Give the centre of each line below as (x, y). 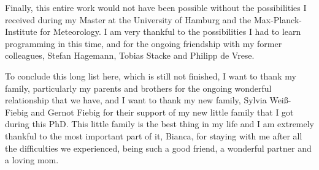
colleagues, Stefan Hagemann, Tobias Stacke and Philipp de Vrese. (130, 55)
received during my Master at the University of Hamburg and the (128, 19)
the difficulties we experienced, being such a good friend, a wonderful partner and (158, 148)
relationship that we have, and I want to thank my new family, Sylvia (136, 100)
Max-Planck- (278, 19)
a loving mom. (32, 160)
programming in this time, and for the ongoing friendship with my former (144, 43)
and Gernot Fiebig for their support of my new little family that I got (162, 112)
